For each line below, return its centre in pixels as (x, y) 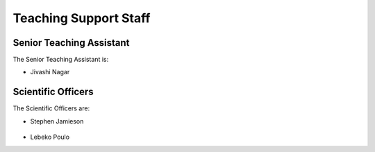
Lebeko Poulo (50, 137)
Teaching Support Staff (82, 18)
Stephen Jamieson (57, 121)
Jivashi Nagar (50, 72)
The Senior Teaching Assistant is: (61, 60)
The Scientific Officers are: (51, 108)
